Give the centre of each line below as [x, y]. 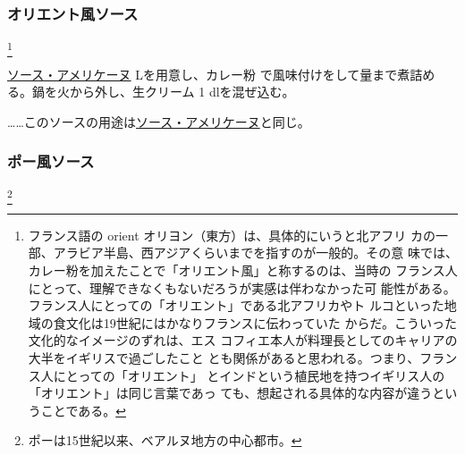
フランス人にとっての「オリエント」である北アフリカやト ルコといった [236, 305]
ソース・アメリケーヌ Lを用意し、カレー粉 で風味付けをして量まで [203, 74]
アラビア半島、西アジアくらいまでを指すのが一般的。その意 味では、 [255, 253]
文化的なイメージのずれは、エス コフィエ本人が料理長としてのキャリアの [243, 340]
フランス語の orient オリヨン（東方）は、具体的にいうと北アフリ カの [232, 235]
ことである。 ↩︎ [83, 410]
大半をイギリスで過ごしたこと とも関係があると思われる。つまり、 [224, 358]
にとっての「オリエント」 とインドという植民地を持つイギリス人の [249, 375]
